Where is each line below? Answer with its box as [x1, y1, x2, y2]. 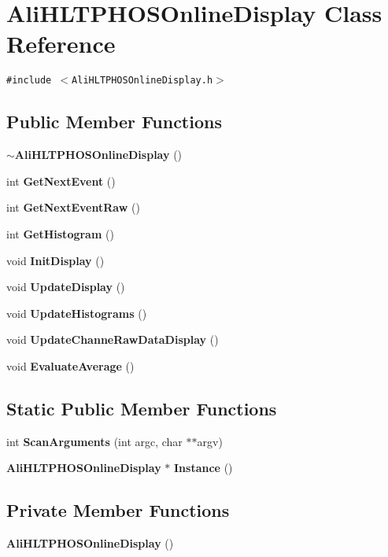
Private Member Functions [6, 498, 230, 522]
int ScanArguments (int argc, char [6, 433, 183, 449]
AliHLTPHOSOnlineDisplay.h [72, 75, 213, 87]
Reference [6, 28, 116, 60]
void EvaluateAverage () [6, 357, 135, 374]
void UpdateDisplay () [6, 278, 125, 295]
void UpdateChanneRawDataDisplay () [6, 331, 219, 348]
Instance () [174, 459, 233, 476]
